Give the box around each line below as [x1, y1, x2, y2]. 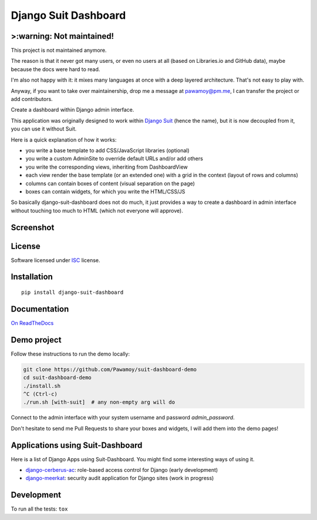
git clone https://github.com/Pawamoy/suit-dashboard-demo [23, 366, 197, 373]
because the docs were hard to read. [11, 65, 100, 73]
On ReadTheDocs [11, 319, 54, 326]
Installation [11, 272, 53, 282]
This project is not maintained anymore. [11, 47, 107, 54]
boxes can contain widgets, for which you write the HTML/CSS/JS [25, 188, 186, 195]
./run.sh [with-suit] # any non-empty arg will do [23, 399, 176, 405]
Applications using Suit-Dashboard [11, 440, 143, 450]
